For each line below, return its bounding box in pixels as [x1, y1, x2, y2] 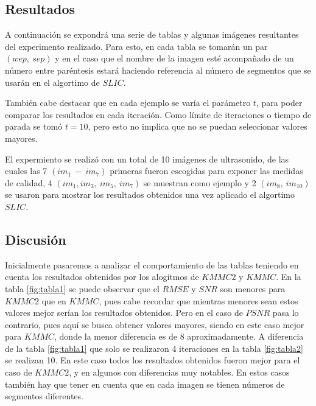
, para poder [256, 96, 303, 109]
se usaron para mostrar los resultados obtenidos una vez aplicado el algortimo [5, 188, 295, 201]
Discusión [5, 229, 66, 248]
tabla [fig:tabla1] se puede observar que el [5, 282, 160, 295]
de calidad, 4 [5, 176, 52, 189]
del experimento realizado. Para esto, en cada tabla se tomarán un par [5, 40, 268, 52]
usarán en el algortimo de [5, 75, 100, 88]
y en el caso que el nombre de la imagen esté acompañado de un [55, 52, 294, 65]
